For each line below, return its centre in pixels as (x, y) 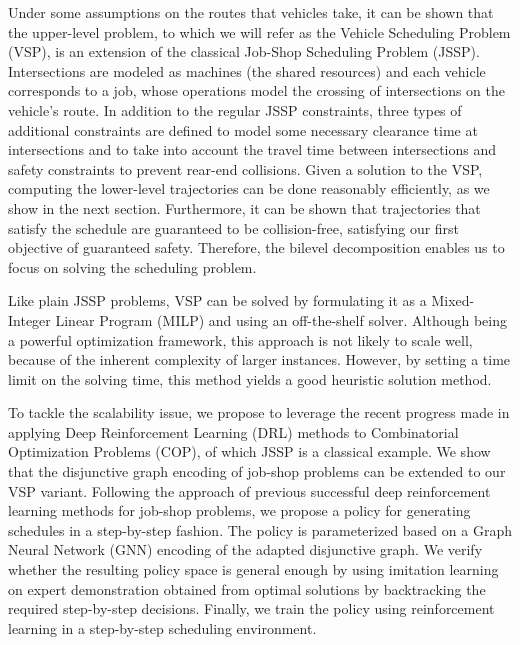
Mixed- (453, 300)
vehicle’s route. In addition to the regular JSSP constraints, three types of (235, 109)
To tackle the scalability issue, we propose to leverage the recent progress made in (259, 412)
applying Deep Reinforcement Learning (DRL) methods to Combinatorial (233, 431)
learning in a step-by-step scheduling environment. (162, 627)
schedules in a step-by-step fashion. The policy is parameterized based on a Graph (260, 529)
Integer (29, 319)
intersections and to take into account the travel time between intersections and (252, 149)
